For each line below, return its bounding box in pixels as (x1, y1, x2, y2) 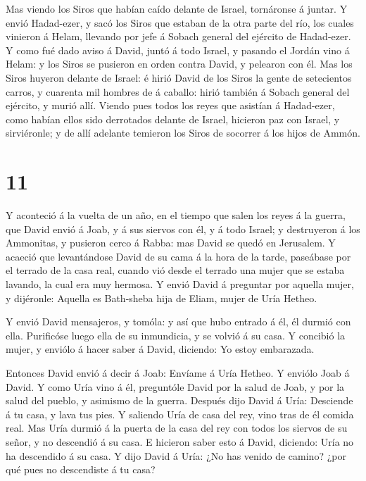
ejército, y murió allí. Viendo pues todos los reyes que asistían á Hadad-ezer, (6, 98, 335, 113)
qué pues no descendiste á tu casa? (6, 462, 156, 477)
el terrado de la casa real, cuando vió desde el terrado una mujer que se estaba (6, 263, 345, 277)
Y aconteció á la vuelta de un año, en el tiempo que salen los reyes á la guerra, (6, 208, 346, 223)
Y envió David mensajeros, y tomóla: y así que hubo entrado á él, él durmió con (6, 314, 351, 329)
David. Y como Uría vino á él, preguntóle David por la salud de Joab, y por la (6, 379, 345, 394)
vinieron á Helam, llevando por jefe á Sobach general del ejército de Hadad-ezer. (6, 29, 351, 44)
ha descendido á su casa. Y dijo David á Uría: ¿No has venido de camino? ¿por (6, 448, 346, 463)
